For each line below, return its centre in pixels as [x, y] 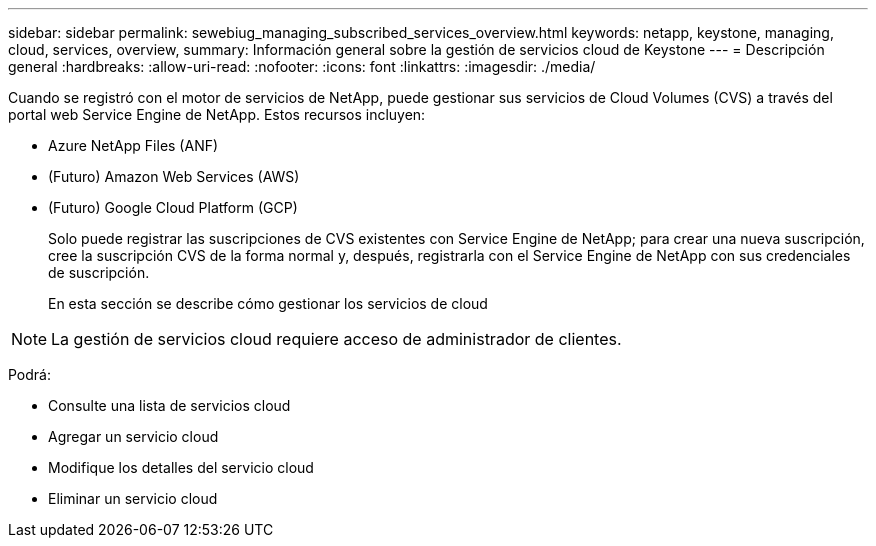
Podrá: [29, 374]
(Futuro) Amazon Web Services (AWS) [174, 176]
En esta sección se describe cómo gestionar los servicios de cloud [268, 303]
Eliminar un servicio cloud [133, 498]
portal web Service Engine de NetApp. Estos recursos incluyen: [217, 114]
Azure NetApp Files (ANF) [133, 145]
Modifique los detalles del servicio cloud [181, 467]
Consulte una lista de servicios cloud [169, 405]
